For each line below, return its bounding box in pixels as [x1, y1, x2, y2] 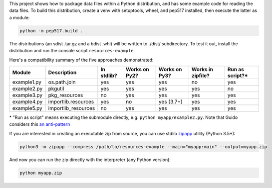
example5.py [12, 104, 42, 111]
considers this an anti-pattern [9, 121, 70, 127]
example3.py [12, 92, 43, 98]
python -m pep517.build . [19, 28, 83, 33]
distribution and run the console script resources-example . [9, 48, 135, 54]
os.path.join [48, 79, 76, 86]
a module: [9, 14, 30, 20]
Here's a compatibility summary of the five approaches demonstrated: [9, 57, 154, 63]
